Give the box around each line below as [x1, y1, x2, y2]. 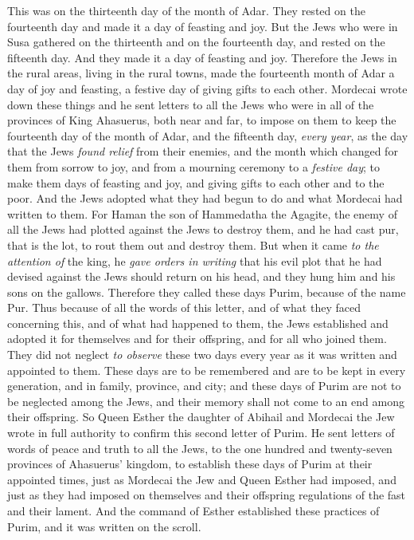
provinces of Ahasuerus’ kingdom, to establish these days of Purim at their [7, 455, 373, 472]
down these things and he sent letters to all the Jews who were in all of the [7, 96, 374, 112]
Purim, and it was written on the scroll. [7, 518, 201, 534]
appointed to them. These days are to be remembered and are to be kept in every [7, 361, 406, 378]
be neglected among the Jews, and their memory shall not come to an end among [7, 392, 404, 409]
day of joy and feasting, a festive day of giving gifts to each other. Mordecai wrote [7, 80, 408, 97]
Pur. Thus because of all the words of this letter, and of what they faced [7, 299, 361, 316]
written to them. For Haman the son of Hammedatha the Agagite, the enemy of [7, 205, 397, 222]
